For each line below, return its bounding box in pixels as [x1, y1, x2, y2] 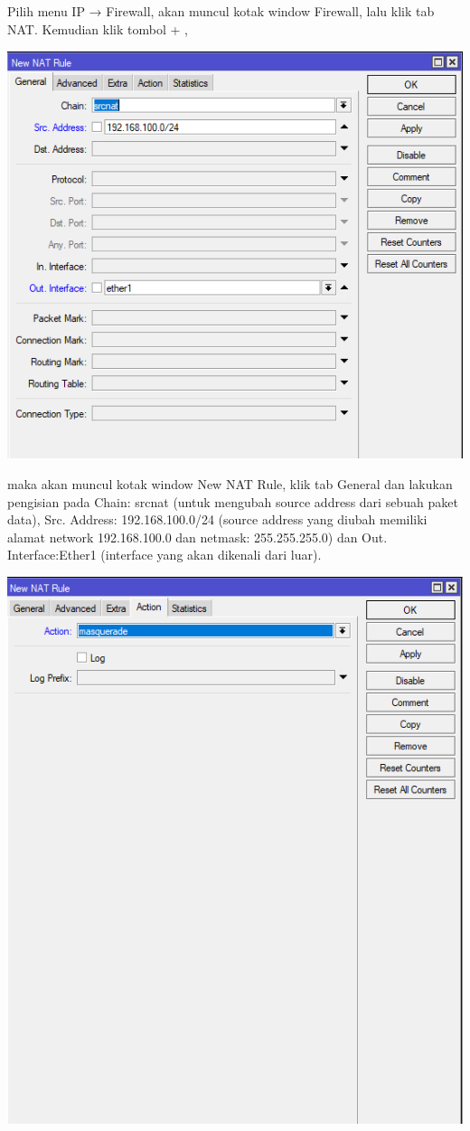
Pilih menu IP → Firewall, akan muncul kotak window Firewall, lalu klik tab [7, 2, 435, 20]
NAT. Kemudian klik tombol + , [7, 19, 188, 38]
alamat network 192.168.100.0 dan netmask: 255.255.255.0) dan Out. [7, 527, 388, 546]
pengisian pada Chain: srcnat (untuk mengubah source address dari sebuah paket [7, 492, 458, 511]
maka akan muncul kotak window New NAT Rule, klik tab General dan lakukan [7, 474, 453, 493]
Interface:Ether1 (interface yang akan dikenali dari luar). [7, 545, 322, 564]
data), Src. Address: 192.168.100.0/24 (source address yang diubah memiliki [7, 510, 428, 529]
